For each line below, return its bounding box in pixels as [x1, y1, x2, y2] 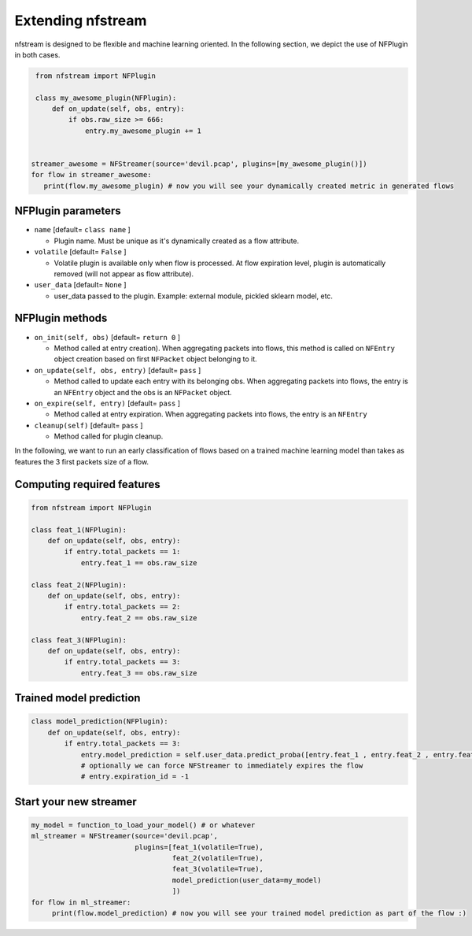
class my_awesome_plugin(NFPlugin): [35, 93, 177, 102]
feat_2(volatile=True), [171, 854, 264, 863]
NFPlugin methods [14, 312, 108, 325]
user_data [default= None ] [34, 280, 127, 290]
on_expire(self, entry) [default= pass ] [34, 398, 181, 408]
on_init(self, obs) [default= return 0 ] [34, 332, 181, 342]
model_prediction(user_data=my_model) [171, 875, 322, 885]
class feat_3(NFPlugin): [31, 635, 127, 645]
